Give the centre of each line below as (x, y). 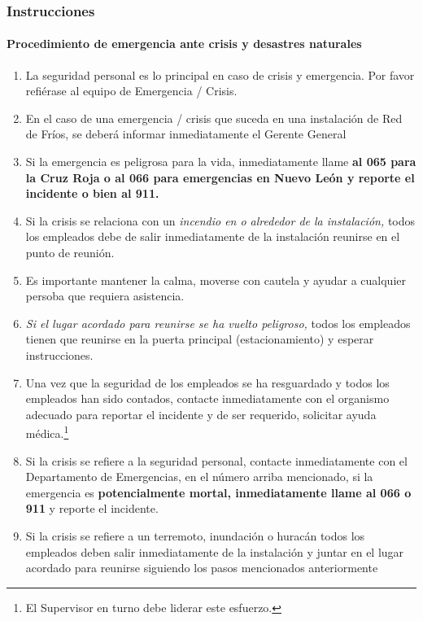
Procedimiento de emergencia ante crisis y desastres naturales (184, 44)
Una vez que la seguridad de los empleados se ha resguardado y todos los (207, 382)
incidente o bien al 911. (92, 193)
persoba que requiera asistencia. (105, 296)
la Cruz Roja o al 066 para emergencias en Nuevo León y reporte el (220, 177)
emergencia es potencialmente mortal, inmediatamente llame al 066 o (218, 492)
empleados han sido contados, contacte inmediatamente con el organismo (207, 398)
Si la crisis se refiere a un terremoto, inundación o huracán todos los (195, 535)
